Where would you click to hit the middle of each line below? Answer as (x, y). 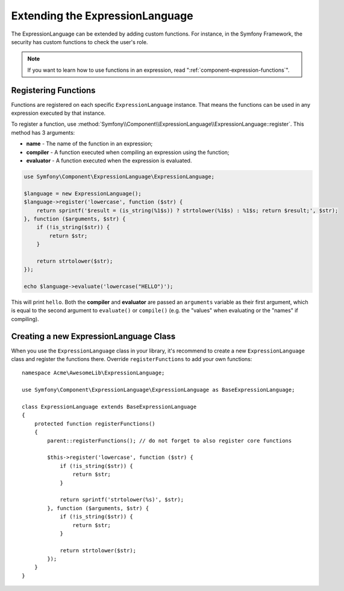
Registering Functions (53, 90)
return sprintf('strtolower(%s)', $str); (122, 500)
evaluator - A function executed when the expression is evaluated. (109, 161)
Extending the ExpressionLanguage (102, 16)
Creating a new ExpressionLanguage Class (93, 336)
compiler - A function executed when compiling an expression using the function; (128, 152)
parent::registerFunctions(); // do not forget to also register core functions (170, 440)
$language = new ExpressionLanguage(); (83, 193)
